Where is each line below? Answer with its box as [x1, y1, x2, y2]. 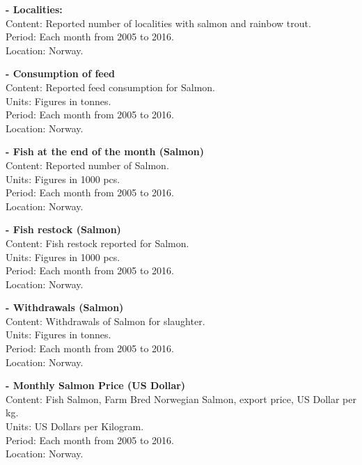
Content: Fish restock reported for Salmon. [6, 235, 189, 250]
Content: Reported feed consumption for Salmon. [6, 79, 215, 94]
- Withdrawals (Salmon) [6, 300, 124, 315]
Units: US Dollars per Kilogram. [6, 419, 144, 434]
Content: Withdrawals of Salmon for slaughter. [6, 313, 205, 328]
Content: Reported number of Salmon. [6, 157, 169, 172]
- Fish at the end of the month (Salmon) [6, 144, 204, 159]
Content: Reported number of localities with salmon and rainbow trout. [6, 15, 311, 30]
